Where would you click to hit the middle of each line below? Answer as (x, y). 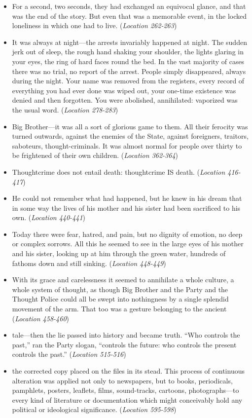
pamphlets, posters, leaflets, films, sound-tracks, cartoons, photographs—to (126, 390)
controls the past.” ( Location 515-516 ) (69, 354)
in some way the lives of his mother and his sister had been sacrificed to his (126, 208)
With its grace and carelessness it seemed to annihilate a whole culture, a (123, 280)
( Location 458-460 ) (41, 318)
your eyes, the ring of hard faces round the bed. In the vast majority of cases (128, 61)
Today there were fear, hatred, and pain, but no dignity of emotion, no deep (127, 234)
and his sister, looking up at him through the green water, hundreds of (119, 253)
